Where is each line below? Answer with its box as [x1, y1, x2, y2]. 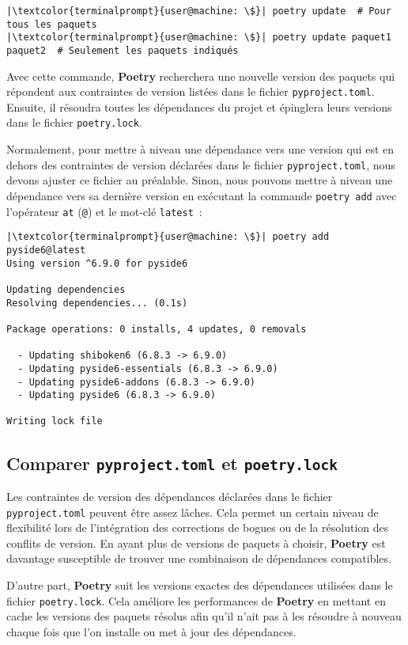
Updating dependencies [6, 283, 126, 295]
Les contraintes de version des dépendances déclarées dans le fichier [6, 488, 333, 504]
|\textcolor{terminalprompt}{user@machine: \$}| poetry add [6, 231, 330, 243]
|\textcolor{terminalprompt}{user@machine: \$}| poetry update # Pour [6, 6, 391, 17]
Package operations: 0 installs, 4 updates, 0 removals [6, 323, 307, 335]
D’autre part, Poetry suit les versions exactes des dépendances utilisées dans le [6, 576, 393, 593]
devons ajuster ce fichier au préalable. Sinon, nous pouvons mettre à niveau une [6, 172, 393, 188]
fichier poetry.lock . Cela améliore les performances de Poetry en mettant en [6, 592, 386, 609]
